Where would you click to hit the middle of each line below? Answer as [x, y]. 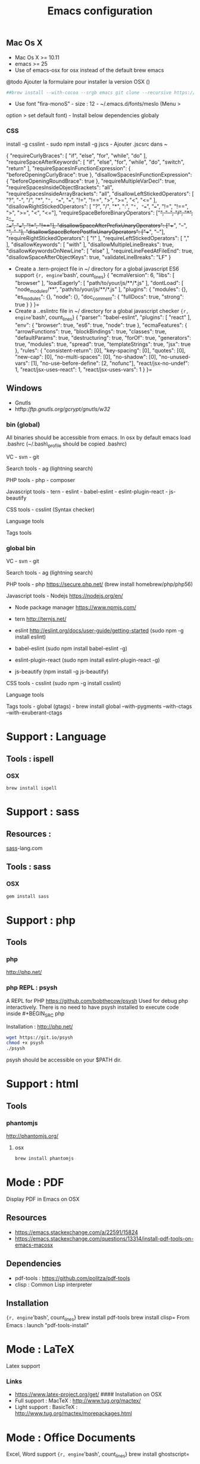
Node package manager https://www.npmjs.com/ [75, 607]
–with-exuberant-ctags [34, 713]
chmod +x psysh [25, 1043]
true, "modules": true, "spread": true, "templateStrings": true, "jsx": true [103, 344]
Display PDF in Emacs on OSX [43, 1199]
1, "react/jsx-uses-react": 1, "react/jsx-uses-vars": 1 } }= [84, 369]
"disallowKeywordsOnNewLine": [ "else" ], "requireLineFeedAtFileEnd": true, [100, 251]
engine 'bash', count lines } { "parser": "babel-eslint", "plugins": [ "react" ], [103, 318]
